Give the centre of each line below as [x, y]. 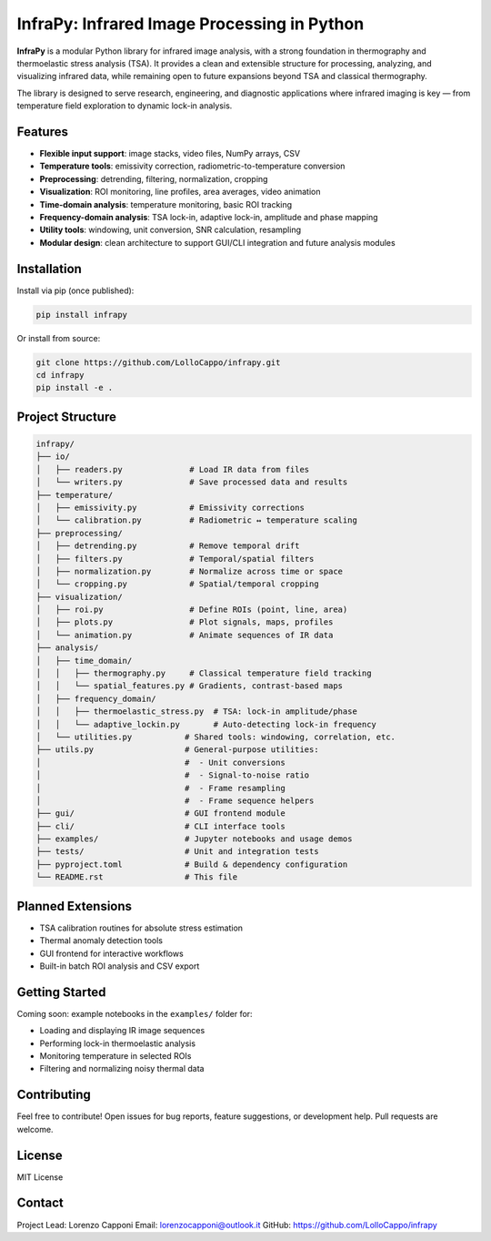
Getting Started [61, 992]
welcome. [35, 1129]
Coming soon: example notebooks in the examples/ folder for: [135, 1013]
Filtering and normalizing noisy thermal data [122, 1069]
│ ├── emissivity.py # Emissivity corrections [170, 507]
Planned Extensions [74, 906]
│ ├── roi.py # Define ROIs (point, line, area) [192, 610]
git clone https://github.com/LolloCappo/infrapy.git [158, 362]
